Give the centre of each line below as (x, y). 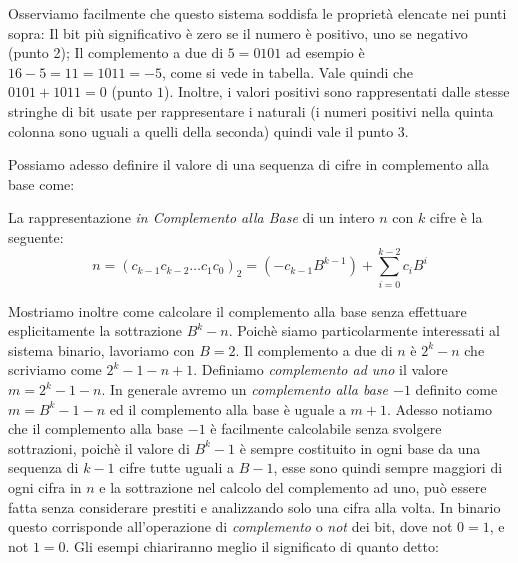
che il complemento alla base (96, 428)
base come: (41, 183)
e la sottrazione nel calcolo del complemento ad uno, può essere (293, 487)
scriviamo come (55, 369)
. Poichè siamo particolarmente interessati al (364, 330)
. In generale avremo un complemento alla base (244, 389)
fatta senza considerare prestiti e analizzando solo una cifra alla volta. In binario (254, 506)
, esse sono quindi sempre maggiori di (388, 467)
